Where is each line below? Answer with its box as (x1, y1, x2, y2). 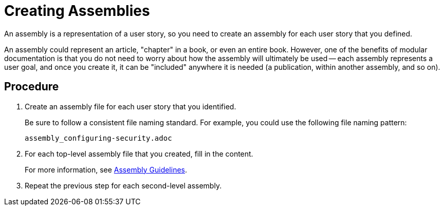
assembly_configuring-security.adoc (25, 133, 172, 142)
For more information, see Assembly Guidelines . (25, 165, 188, 174)
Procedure (4, 80, 59, 93)
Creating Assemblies (4, 2, 150, 20)
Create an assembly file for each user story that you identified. (25, 102, 236, 111)
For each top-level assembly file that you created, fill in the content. (25, 149, 253, 158)
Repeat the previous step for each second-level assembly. (25, 181, 222, 190)
